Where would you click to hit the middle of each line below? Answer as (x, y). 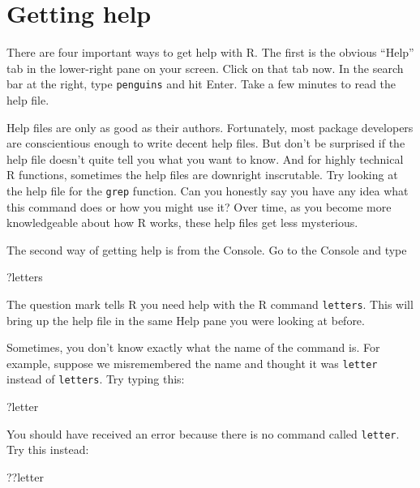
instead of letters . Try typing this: (96, 379)
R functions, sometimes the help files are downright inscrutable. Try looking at (202, 175)
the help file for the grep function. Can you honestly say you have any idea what (208, 190)
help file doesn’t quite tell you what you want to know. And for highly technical (205, 158)
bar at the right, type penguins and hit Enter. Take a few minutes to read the (201, 84)
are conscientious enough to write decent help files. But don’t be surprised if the (206, 143)
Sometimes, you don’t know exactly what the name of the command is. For (193, 347)
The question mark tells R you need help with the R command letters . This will (210, 304)
